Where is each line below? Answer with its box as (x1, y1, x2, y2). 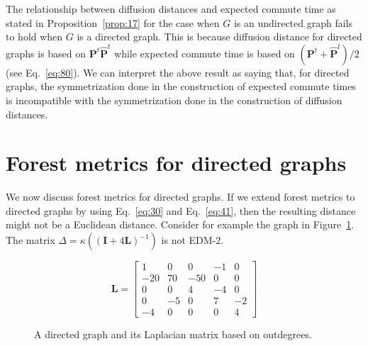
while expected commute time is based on (114, 45, 295, 60)
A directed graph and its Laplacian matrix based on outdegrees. (34, 327, 312, 342)
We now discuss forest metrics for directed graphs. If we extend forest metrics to (6, 189, 355, 204)
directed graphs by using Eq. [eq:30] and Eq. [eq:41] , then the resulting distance (6, 203, 356, 218)
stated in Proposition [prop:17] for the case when (6, 15, 220, 30)
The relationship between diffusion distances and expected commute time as (6, 1, 336, 16)
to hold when (6, 29, 63, 44)
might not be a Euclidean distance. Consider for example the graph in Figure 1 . (6, 217, 355, 232)
